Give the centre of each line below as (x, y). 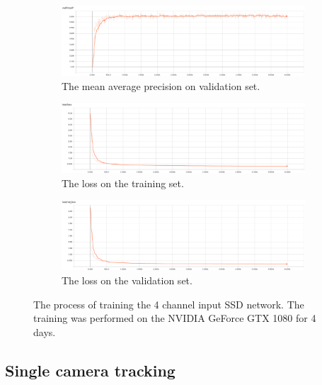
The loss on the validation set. (127, 280)
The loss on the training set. (123, 183)
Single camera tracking (90, 370)
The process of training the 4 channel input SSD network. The (169, 304)
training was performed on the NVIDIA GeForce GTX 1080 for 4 (175, 318)
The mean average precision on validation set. (161, 85)
